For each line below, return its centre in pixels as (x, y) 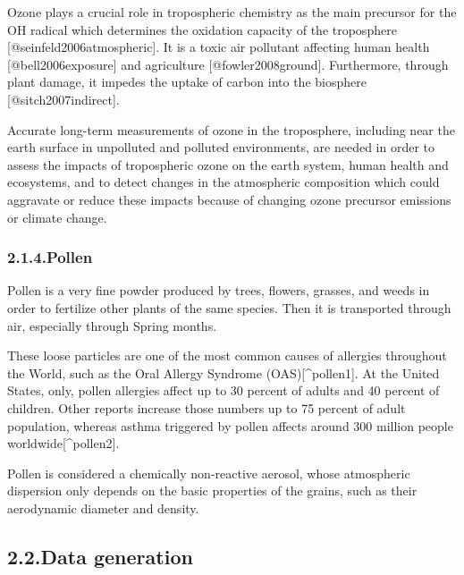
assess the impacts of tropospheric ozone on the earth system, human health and (228, 164)
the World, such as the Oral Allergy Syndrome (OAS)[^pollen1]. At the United (224, 372)
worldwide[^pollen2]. (63, 443)
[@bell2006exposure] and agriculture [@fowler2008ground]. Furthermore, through (228, 64)
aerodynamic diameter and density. (103, 507)
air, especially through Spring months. (112, 325)
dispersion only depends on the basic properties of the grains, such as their (212, 490)
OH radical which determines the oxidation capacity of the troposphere (202, 29)
